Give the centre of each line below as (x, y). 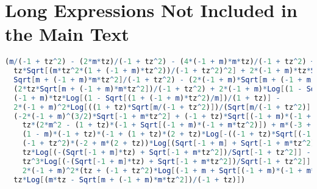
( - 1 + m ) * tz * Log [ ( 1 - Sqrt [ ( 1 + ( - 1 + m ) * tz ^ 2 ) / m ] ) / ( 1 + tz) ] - (147, 98)
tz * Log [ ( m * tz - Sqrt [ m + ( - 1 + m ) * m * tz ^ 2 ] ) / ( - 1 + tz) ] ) (130, 180)
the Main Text (67, 34)
